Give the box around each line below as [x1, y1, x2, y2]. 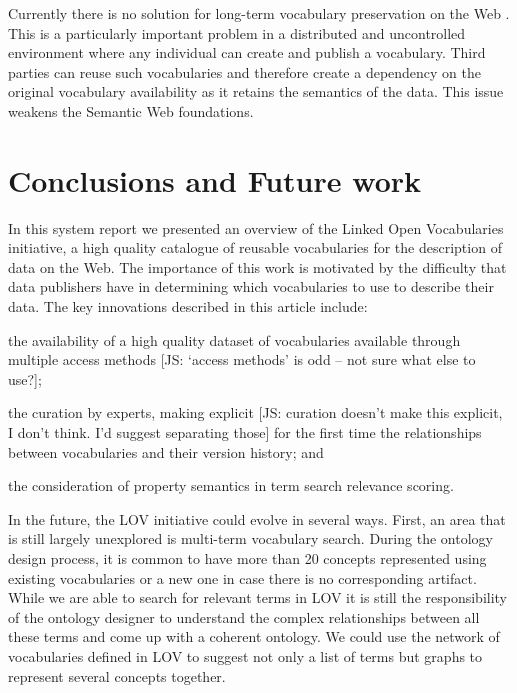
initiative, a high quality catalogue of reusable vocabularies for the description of [8, 237, 502, 258]
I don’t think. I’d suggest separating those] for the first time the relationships [8, 422, 482, 443]
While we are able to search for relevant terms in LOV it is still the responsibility [8, 587, 508, 608]
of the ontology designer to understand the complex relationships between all [8, 606, 480, 627]
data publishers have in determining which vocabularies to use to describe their [8, 276, 494, 297]
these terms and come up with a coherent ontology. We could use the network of [8, 626, 500, 647]
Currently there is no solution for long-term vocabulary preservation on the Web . [8, 3, 510, 23]
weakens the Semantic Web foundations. [8, 100, 254, 121]
